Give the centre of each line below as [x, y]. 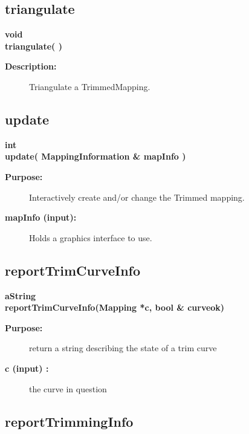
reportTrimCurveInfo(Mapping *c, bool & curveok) [115, 307]
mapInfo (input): [41, 217]
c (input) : [27, 368]
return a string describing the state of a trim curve [123, 348]
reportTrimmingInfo [69, 421]
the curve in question [68, 388]
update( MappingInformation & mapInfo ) [95, 156]
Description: [31, 66]
